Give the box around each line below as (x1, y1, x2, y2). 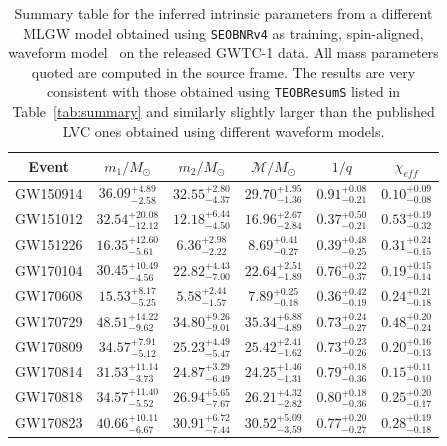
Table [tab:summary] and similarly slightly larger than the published (12, 101, 435, 122)
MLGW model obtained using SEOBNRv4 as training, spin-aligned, (23, 22, 424, 43)
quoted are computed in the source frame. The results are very (31, 61, 416, 82)
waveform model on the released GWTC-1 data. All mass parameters (8, 42, 439, 63)
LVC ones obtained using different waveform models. (62, 120, 385, 141)
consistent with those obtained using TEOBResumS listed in (46, 81, 401, 102)
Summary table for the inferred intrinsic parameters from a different (14, 3, 433, 23)
